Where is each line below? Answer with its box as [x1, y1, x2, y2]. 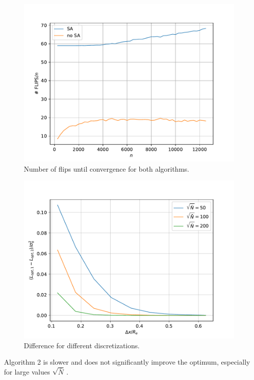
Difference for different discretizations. [24, 340, 140, 350]
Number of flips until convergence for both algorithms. [24, 163, 190, 174]
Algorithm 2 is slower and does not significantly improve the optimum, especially [4, 357, 250, 367]
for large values [4, 366, 50, 377]
